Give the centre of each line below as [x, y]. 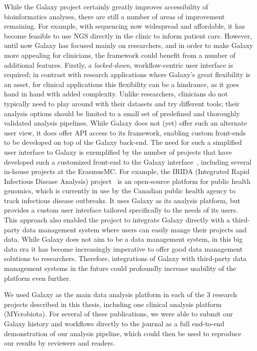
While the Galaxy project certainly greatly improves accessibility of [106, 6]
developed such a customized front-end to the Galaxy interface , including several [128, 161]
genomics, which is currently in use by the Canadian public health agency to [120, 191]
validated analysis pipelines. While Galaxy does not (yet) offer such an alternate [126, 123]
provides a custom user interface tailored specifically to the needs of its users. [121, 210]
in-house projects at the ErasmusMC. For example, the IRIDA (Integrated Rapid [127, 171]
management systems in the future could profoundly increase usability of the [120, 268]
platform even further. [38, 278]
